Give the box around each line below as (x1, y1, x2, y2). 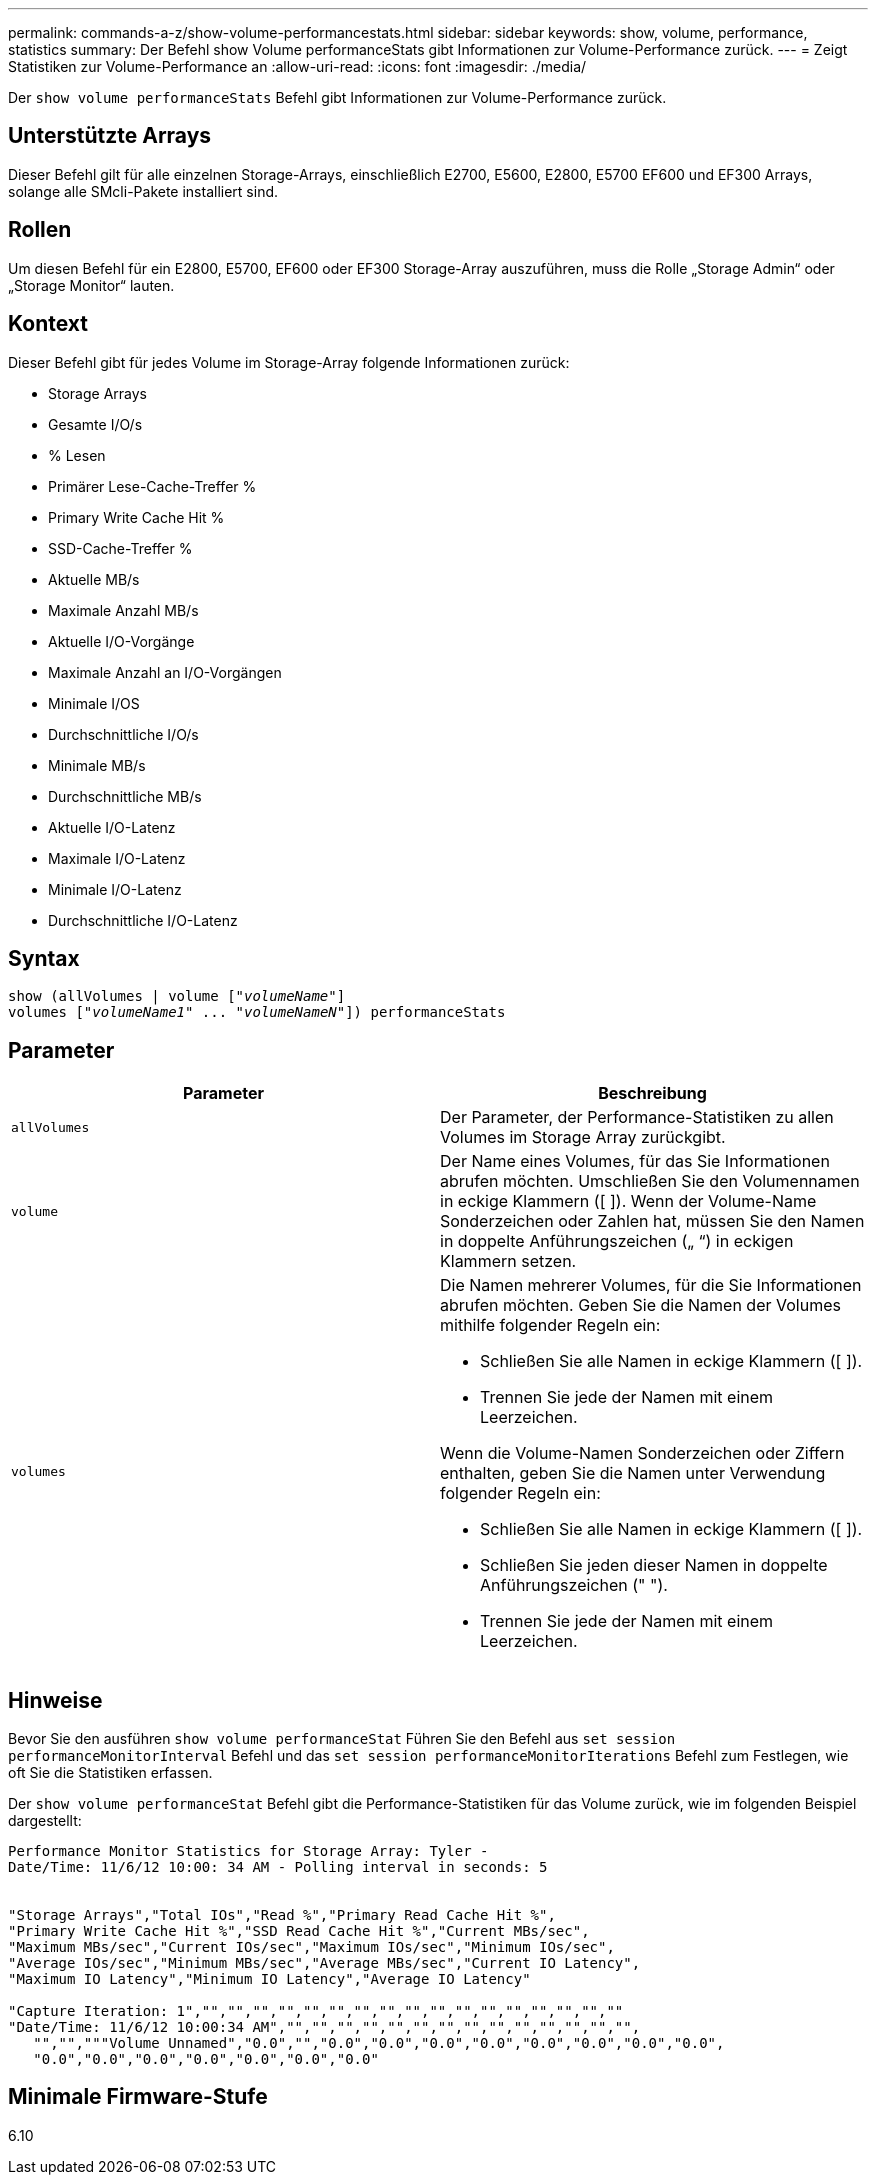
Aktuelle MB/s (48, 570, 140, 588)
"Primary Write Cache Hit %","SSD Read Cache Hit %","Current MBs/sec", (8, 1923, 590, 1940)
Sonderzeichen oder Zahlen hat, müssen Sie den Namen (440, 1211, 865, 1232)
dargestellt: (8, 1812, 82, 1830)
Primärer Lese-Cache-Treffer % (48, 477, 257, 495)
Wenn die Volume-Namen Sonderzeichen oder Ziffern (440, 1443, 845, 1464)
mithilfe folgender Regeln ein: (440, 1315, 661, 1336)
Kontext (8, 311, 88, 337)
